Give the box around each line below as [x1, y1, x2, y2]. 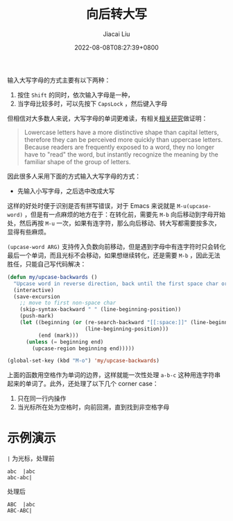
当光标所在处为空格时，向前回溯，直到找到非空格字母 [17, 403, 170, 411]
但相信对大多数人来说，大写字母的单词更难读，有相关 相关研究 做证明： [7, 114, 208, 122]
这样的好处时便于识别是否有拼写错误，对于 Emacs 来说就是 [7, 201, 175, 209]
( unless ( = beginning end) [25, 338, 104, 345]
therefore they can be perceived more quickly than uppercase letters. [24, 135, 223, 143]
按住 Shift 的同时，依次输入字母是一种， [17, 90, 134, 99]
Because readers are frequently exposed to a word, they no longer [24, 143, 215, 151]
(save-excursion [13, 293, 60, 300]
